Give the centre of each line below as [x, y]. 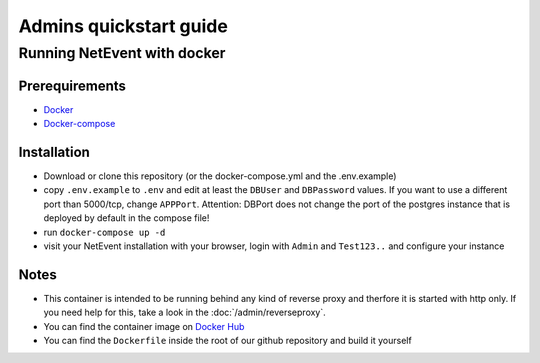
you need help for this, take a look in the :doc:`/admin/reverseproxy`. [185, 312]
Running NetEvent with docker [122, 53]
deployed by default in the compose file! [126, 218]
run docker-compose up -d [104, 232]
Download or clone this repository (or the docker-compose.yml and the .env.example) [220, 176]
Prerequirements [72, 85]
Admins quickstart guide [123, 26]
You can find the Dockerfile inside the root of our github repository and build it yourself [227, 341]
